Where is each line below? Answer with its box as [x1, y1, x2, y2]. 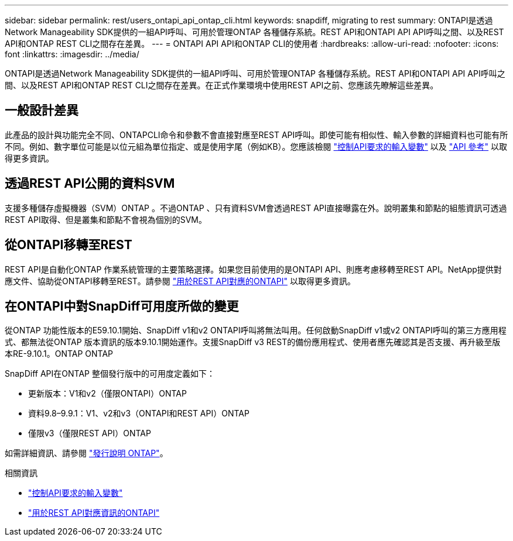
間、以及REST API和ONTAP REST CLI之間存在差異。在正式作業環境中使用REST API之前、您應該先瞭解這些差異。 [5, 80, 439, 90]
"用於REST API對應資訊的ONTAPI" [28, 508, 160, 518]
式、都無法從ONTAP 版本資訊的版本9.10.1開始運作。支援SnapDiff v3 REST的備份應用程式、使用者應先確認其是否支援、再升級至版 [5, 337, 501, 347]
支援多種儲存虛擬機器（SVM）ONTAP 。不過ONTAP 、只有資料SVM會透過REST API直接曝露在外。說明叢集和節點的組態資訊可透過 [5, 202, 507, 213]
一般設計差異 [5, 103, 78, 118]
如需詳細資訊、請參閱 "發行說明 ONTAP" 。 [5, 448, 168, 459]
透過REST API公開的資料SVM [5, 176, 175, 191]
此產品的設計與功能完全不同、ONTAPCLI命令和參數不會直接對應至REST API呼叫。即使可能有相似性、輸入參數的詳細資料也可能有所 [5, 129, 508, 140]
